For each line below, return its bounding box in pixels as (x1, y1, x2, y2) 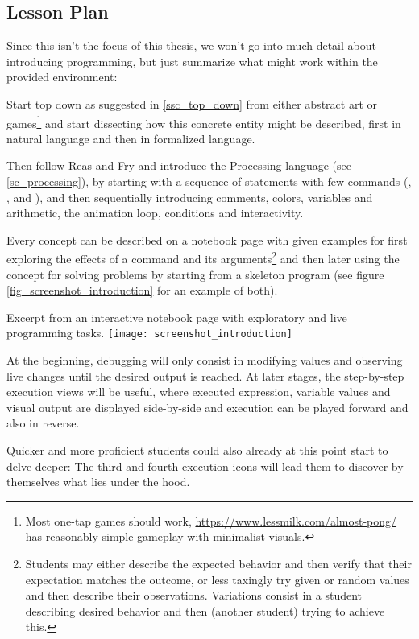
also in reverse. (6, 414, 80, 431)
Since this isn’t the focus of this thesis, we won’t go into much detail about (6, 37, 376, 54)
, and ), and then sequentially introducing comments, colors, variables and (6, 188, 373, 205)
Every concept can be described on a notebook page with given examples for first (6, 231, 408, 248)
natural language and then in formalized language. (6, 130, 255, 146)
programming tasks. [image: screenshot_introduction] (6, 324, 292, 341)
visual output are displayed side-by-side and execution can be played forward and (6, 398, 409, 415)
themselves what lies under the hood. (6, 473, 190, 490)
